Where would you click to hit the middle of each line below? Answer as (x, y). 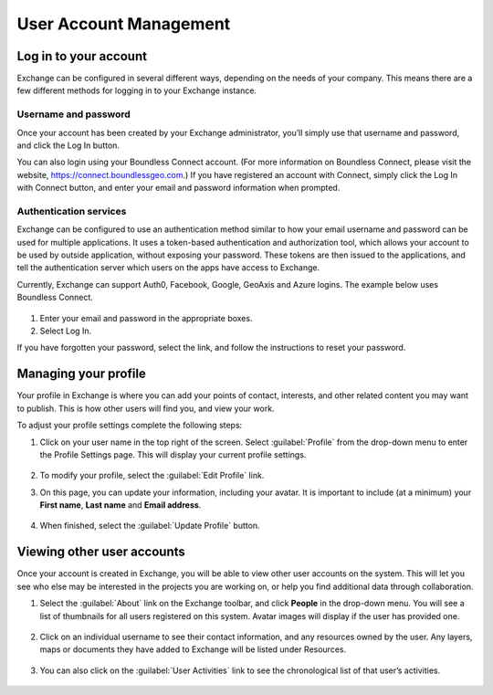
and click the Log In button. (68, 145)
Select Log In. (66, 331)
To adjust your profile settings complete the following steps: (130, 426)
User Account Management (124, 24)
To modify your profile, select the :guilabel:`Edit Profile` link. (152, 476)
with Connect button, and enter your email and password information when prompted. (178, 188)
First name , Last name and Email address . (121, 505)
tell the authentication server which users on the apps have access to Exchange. (168, 268)
